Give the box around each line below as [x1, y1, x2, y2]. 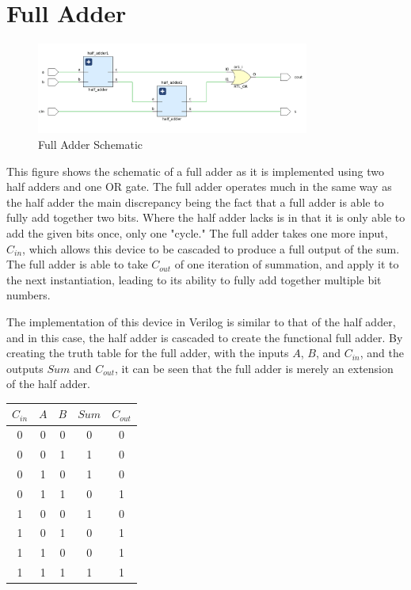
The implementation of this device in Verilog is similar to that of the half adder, [6, 313, 396, 329]
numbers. [6, 287, 51, 303]
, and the [360, 344, 404, 361]
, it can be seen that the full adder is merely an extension [114, 360, 394, 376]
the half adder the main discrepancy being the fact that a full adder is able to [6, 193, 384, 210]
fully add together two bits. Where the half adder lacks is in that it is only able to [6, 209, 405, 226]
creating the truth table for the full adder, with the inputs [6, 344, 289, 361]
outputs [6, 360, 44, 376]
